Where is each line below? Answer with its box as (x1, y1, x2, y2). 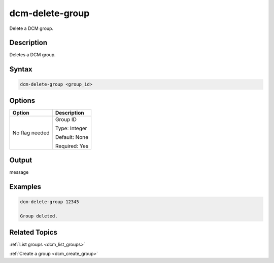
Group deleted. (20, 213, 58, 219)
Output (9, 156, 32, 165)
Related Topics (9, 228, 58, 237)
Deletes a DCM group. (9, 52, 56, 58)
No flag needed (12, 129, 50, 136)
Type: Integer (55, 125, 87, 132)
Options (9, 96, 36, 105)
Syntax (9, 65, 32, 73)
